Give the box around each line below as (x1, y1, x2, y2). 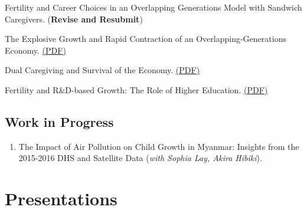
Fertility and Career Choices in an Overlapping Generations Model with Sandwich (5, 1, 302, 13)
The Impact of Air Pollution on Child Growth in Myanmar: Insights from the (18, 140, 299, 152)
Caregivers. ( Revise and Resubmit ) (5, 12, 143, 25)
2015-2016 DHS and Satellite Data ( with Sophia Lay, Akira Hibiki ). (18, 152, 262, 164)
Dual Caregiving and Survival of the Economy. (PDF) (5, 64, 200, 76)
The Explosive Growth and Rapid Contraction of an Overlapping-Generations (5, 32, 286, 45)
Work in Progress (5, 112, 114, 130)
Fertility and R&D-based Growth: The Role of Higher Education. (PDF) (5, 83, 268, 96)
